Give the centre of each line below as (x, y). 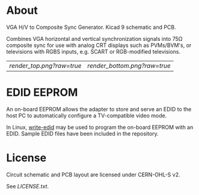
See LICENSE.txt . (28, 186)
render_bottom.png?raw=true (129, 66)
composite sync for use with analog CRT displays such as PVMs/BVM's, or (99, 45)
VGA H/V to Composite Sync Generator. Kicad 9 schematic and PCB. (91, 27)
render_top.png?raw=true (45, 66)
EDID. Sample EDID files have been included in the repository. (83, 134)
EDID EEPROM (42, 92)
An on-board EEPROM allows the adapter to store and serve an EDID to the (99, 109)
